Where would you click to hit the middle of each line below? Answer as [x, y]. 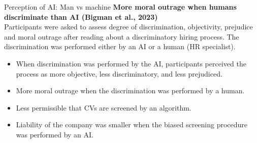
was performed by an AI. [55, 134]
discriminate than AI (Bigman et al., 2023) [81, 16]
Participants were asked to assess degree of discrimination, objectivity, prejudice [128, 27]
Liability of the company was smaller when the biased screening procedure [132, 124]
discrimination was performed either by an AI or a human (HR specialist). [120, 46]
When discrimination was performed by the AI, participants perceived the [131, 63]
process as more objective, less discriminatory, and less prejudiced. [119, 73]
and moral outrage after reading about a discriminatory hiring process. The [122, 36]
